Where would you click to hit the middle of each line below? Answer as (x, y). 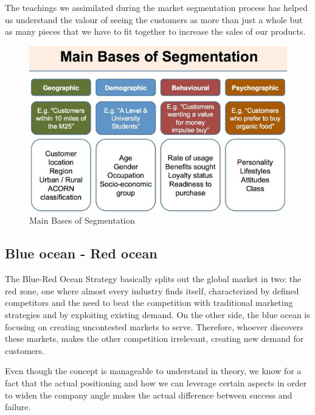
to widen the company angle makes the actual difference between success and (149, 395)
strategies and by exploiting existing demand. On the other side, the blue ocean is (157, 315)
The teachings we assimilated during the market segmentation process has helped (156, 7)
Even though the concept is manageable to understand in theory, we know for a (153, 371)
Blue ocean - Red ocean (81, 253)
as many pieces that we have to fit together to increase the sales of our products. (155, 31)
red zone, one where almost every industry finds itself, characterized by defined (152, 290)
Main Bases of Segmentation (82, 220)
